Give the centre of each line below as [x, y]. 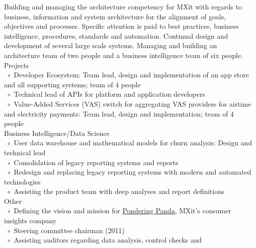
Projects [17, 65]
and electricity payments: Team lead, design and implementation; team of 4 [119, 113]
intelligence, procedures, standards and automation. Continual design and [116, 35]
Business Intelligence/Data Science [57, 133]
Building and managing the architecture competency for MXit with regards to [123, 6]
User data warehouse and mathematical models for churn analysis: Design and [133, 143]
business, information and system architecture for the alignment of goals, [115, 16]
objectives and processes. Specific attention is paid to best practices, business [122, 26]
